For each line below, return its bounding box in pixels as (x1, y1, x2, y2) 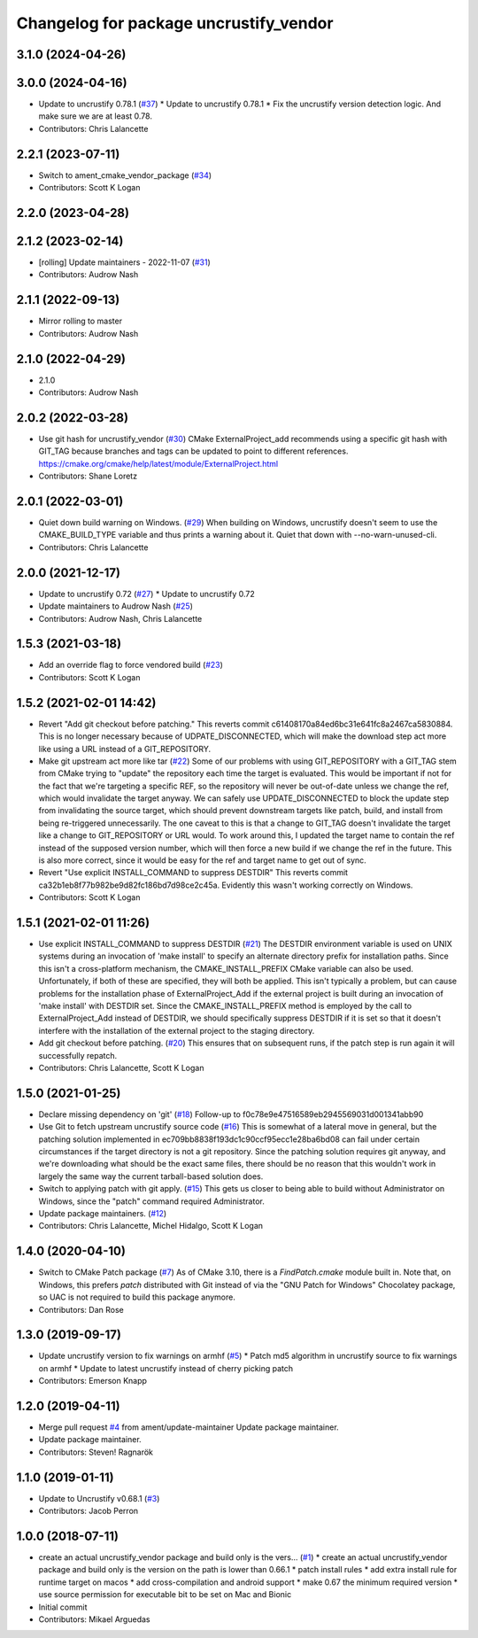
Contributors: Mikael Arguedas (38, 1614, 150, 1625)
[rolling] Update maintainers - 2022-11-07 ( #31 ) (38, 257, 212, 268)
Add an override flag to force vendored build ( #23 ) (38, 660, 223, 671)
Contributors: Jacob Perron (38, 1506, 139, 1517)
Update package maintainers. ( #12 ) (38, 1208, 167, 1219)
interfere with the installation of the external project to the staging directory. (38, 1025, 315, 1036)
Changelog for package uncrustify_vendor (16, 13, 334, 33)
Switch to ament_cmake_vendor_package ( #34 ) (38, 169, 212, 181)
